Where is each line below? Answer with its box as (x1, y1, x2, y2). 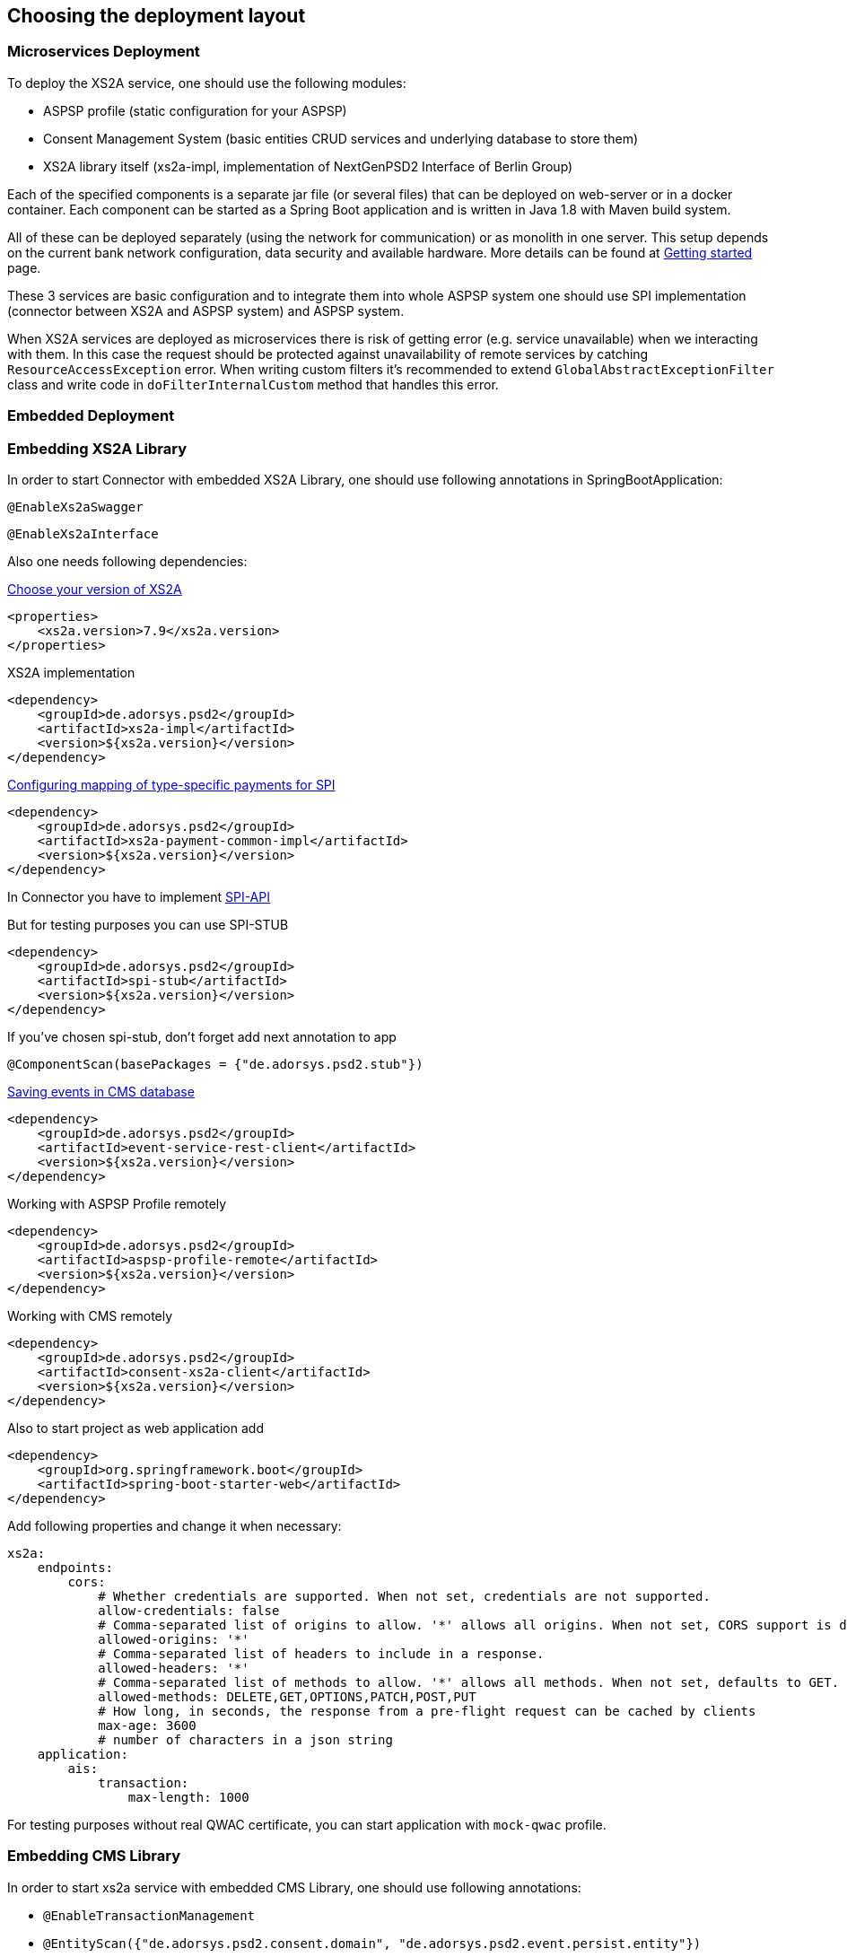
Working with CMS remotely (7, 1307, 173, 1324)
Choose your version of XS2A (7, 581, 182, 597)
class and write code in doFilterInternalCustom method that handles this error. (7, 376, 499, 392)
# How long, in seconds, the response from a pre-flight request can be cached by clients (98, 1703, 756, 1718)
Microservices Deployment (7, 42, 200, 61)
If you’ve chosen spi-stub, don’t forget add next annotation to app (7, 1028, 397, 1044)
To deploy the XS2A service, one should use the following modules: (7, 74, 406, 91)
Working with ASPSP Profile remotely (7, 1195, 227, 1211)
